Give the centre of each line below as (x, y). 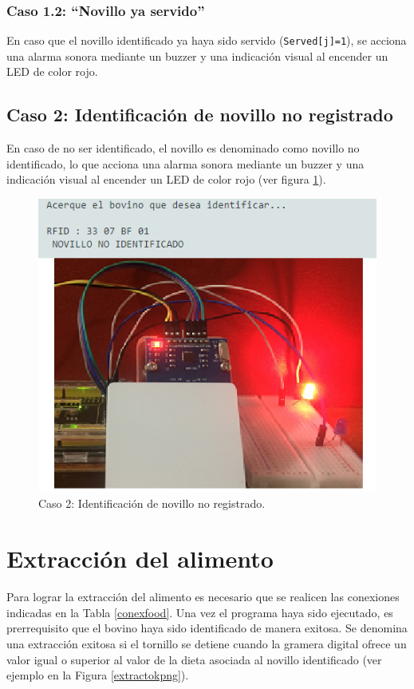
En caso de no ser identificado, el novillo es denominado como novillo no (183, 148)
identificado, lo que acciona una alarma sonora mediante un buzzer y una (185, 163)
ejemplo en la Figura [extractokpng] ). (98, 675)
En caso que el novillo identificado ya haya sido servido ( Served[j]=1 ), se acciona (207, 40)
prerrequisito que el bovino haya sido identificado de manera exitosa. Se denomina (207, 628)
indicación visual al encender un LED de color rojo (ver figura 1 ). (166, 179)
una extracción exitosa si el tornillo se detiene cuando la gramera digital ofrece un (207, 643)
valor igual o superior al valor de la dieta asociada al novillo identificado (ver (194, 659)
